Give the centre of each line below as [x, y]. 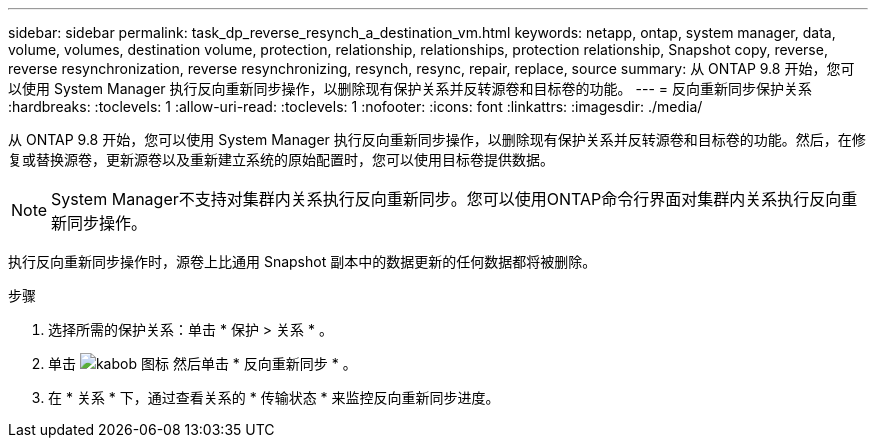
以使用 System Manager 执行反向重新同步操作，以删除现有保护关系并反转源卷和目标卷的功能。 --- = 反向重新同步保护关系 [410, 88]
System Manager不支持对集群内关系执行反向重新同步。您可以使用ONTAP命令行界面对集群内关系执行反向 [446, 199]
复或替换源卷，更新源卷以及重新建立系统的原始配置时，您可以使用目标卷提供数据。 [281, 159]
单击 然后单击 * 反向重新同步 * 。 [202, 363]
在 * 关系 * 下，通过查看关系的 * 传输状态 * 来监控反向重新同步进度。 [274, 397]
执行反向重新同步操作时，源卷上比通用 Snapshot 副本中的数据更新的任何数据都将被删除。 [302, 261]
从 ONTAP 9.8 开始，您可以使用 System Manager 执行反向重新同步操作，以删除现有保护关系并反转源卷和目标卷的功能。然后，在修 [437, 139]
